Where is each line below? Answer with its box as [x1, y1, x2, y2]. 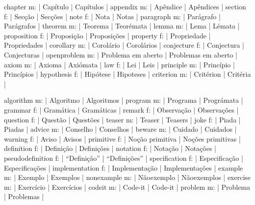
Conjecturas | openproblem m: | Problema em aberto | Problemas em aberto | [4, 49, 238, 59]
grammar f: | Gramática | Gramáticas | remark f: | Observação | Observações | [4, 104, 239, 115]
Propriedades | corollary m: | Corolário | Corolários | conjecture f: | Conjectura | [4, 40, 244, 50]
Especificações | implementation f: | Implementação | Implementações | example [4, 162, 243, 173]
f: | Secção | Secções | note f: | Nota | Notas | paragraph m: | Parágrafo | [4, 11, 221, 21]
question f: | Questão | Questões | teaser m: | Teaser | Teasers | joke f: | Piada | [4, 114, 241, 124]
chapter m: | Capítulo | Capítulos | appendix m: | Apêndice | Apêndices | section [4, 1, 246, 11]
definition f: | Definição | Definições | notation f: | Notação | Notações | [4, 143, 216, 153]
